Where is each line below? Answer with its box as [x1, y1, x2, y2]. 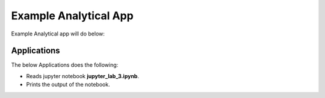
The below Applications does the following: [11, 61, 119, 69]
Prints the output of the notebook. [26, 81, 111, 88]
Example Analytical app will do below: [11, 30, 105, 37]
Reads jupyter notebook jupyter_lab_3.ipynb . [26, 72, 140, 79]
